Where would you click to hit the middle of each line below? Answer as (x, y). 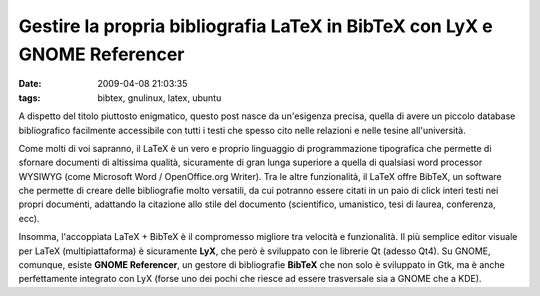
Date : (30, 84)
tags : (29, 97)
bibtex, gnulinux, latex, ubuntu (159, 97)
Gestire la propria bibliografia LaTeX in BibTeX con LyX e (256, 26)
